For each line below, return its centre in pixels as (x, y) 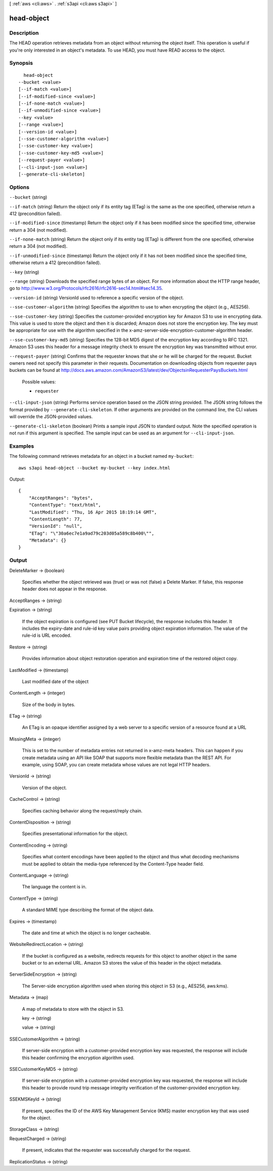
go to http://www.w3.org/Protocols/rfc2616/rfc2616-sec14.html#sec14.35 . (86, 288)
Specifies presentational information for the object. (75, 834)
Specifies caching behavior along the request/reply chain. (82, 811)
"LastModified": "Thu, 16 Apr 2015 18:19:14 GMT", (93, 512)
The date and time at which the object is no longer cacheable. (86, 933)
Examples (22, 446)
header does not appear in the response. (64, 589)
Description (24, 33)
